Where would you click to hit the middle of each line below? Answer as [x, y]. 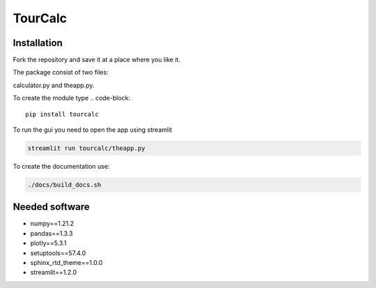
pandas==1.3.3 [52, 233]
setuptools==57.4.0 [58, 253]
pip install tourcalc [62, 114]
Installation [38, 43]
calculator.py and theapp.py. [54, 85]
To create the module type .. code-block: [72, 98]
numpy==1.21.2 [52, 224]
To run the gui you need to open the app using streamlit [93, 130]
